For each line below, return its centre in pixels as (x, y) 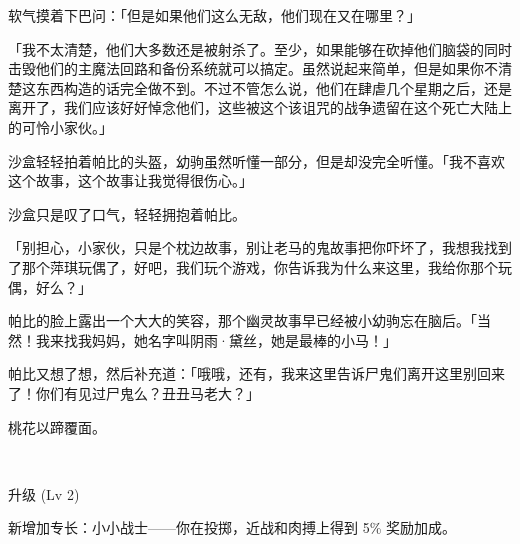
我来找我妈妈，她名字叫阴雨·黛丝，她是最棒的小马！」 (216, 339)
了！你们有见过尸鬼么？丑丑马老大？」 (134, 392)
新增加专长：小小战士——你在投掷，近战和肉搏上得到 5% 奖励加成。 (232, 527)
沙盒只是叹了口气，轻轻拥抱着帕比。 (127, 213)
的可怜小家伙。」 (60, 126)
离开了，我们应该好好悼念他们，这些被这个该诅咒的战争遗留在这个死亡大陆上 (260, 107)
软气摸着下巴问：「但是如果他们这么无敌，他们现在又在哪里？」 (214, 15)
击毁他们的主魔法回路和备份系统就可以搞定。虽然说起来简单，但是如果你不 (253, 68)
